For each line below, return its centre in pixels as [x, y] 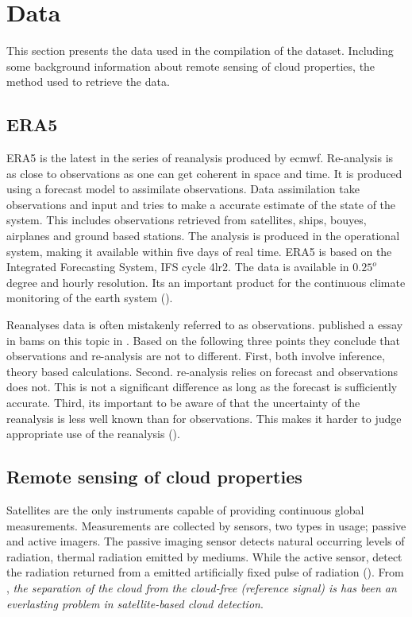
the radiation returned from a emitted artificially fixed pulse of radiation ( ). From [205, 572]
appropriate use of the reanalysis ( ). [93, 434]
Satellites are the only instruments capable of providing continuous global [185, 510]
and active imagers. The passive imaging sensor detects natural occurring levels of [206, 541]
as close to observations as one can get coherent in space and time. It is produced [204, 173]
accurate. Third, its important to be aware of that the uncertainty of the [183, 403]
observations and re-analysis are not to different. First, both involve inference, [196, 356]
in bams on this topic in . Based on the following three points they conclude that [204, 340]
